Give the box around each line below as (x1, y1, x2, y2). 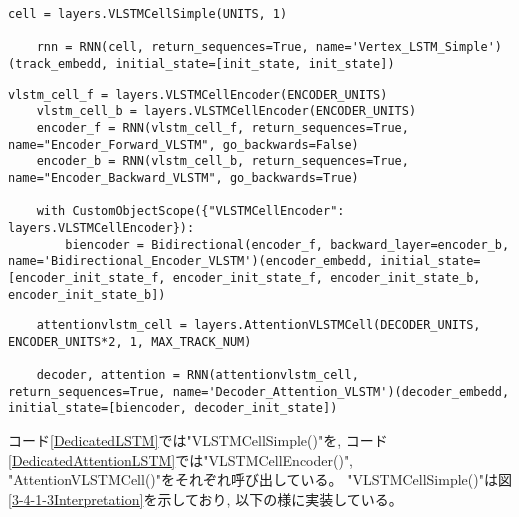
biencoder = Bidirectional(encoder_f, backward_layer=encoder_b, (65, 237, 510, 252)
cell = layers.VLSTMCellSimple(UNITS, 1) (8, 7, 288, 21)
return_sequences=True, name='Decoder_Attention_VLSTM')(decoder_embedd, (8, 384, 510, 399)
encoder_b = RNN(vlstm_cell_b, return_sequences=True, (36, 154, 409, 169)
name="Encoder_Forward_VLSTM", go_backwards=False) (8, 137, 359, 152)
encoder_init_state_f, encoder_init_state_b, (172, 270, 481, 285)
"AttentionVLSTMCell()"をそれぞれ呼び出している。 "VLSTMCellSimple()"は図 (8, 469, 512, 490)
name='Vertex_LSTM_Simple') (315, 40, 502, 55)
